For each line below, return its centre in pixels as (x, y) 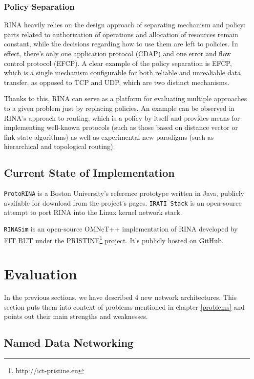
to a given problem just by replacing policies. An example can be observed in (119, 108)
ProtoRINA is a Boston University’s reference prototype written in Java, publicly (124, 193)
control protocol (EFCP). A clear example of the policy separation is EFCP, (118, 63)
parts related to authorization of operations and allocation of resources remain (121, 34)
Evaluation (41, 274)
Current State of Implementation (89, 173)
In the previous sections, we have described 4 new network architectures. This (120, 297)
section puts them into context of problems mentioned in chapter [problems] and (124, 306)
